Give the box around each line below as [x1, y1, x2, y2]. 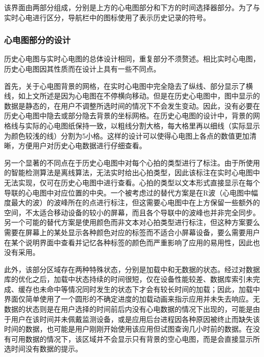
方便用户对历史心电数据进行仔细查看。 [18, 140, 146, 151]
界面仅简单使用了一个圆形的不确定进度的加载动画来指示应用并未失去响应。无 [4, 294, 260, 304]
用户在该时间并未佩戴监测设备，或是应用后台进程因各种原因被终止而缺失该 [11, 313, 260, 324]
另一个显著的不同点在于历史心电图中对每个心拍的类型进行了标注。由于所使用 [4, 157, 260, 168]
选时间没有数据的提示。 [4, 343, 82, 354]
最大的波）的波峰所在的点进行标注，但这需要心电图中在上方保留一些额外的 [11, 197, 260, 208]
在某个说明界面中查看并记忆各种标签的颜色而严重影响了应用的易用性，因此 [4, 237, 253, 247]
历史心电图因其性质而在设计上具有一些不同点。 [4, 63, 160, 74]
